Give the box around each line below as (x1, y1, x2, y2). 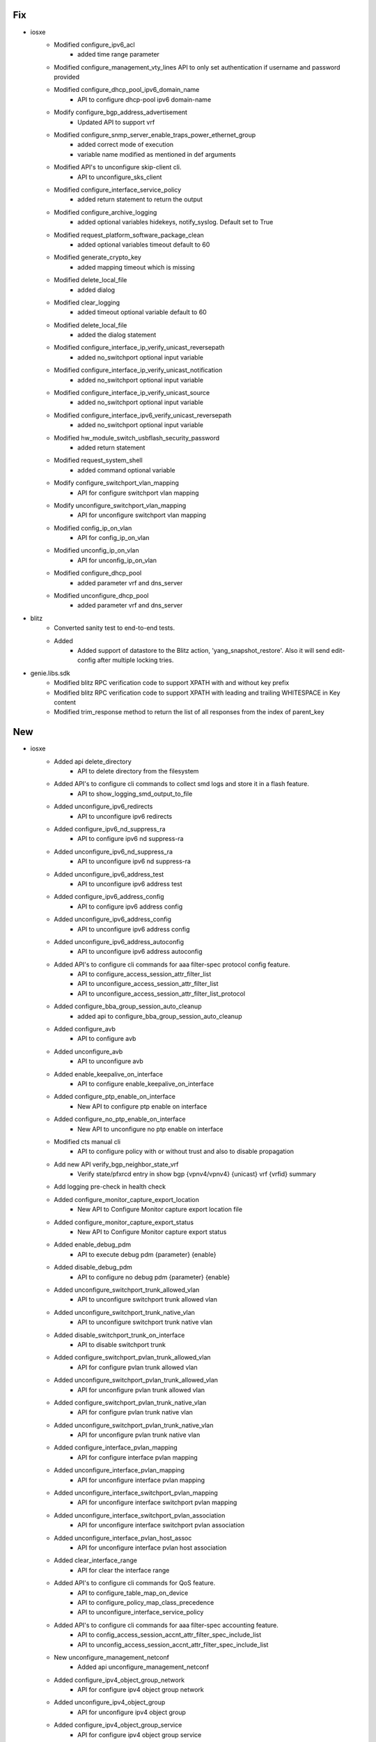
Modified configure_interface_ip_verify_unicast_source (54, 389, 210, 397)
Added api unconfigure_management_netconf (77, 1663, 209, 1672)
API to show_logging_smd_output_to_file (77, 789, 193, 798)
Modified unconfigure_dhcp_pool (54, 592, 149, 600)
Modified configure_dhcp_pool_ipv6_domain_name (54, 86, 200, 94)
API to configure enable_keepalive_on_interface (77, 1079, 214, 1088)
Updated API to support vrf (77, 118, 155, 126)
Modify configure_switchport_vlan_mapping (54, 479, 179, 487)
